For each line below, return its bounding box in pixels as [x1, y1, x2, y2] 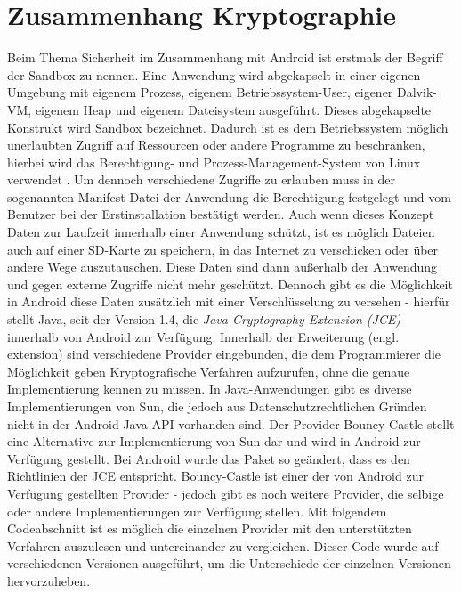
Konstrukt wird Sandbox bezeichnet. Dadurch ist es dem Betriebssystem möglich [7, 118, 449, 136]
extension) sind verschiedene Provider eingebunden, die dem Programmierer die [7, 345, 441, 363]
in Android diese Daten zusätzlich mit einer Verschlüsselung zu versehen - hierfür [7, 292, 450, 311]
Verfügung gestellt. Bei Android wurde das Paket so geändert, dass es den [7, 449, 410, 467]
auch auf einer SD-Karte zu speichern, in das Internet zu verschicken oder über [7, 240, 439, 258]
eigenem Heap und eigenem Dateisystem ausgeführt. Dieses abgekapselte [35, 100, 432, 118]
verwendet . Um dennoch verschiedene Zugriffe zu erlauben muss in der [7, 170, 395, 189]
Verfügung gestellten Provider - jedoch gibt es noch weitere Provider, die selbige [7, 483, 444, 502]
